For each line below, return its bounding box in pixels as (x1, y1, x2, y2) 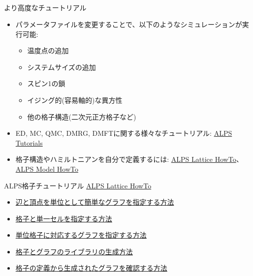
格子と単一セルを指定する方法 (15, 213, 112, 223)
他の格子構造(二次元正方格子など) (27, 111, 136, 122)
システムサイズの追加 (27, 61, 96, 72)
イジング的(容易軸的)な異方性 (27, 94, 123, 105)
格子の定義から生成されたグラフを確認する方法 (15, 263, 167, 273)
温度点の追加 (27, 45, 69, 56)
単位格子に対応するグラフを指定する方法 (15, 230, 147, 240)
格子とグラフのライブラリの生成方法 (15, 246, 133, 256)
